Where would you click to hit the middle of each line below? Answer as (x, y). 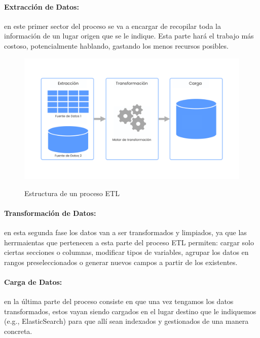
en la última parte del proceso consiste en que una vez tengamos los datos (119, 301)
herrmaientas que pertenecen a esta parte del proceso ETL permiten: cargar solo (129, 242)
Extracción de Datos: (42, 6)
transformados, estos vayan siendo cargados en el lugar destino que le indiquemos (130, 311)
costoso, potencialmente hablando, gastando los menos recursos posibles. (116, 45)
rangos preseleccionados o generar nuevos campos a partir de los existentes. (121, 262)
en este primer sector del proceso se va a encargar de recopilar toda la (113, 26)
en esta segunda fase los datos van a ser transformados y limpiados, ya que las (125, 232)
